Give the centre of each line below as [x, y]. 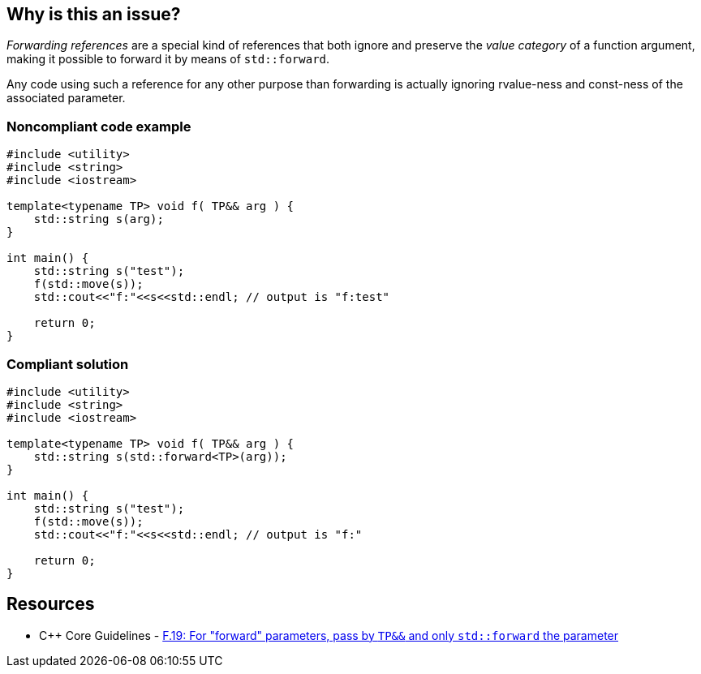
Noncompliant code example [99, 126]
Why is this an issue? [94, 14]
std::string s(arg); [99, 219]
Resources [51, 604]
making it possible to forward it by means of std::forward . [168, 59]
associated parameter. [66, 98]
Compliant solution [68, 364]
